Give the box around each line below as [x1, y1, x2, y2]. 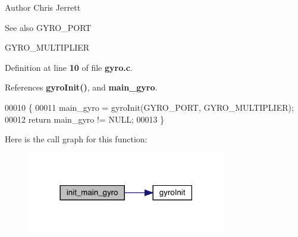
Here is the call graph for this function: [5, 133, 148, 145]
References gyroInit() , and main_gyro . [5, 81, 158, 93]
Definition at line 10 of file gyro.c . [5, 61, 133, 73]
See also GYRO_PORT [5, 21, 92, 33]
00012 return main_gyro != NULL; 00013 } [5, 113, 165, 125]
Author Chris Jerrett [5, 1, 81, 13]
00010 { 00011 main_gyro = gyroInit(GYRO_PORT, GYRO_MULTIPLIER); [5, 101, 294, 113]
